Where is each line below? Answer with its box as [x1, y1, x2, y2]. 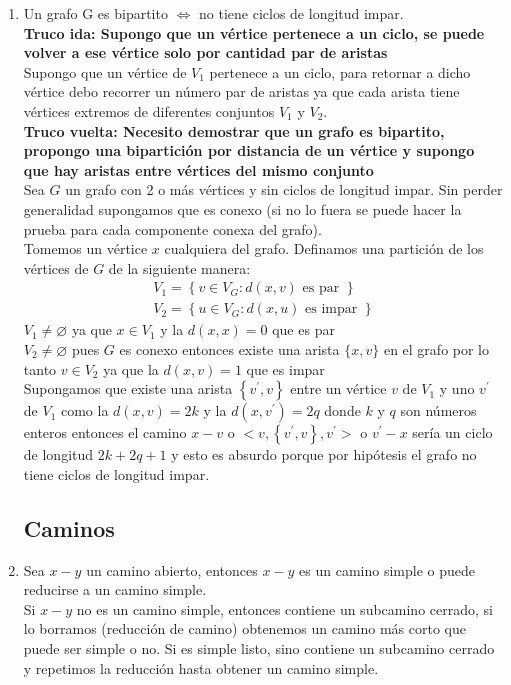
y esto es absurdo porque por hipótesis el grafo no [171, 444, 477, 465]
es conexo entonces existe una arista [119, 338, 340, 359]
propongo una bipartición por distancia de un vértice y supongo [23, 140, 475, 161]
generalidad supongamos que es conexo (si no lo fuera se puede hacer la [23, 198, 462, 219]
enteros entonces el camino [23, 422, 187, 443]
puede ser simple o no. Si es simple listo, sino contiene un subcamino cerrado [23, 637, 495, 658]
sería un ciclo [412, 422, 493, 443]
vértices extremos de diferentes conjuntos [23, 100, 275, 121]
